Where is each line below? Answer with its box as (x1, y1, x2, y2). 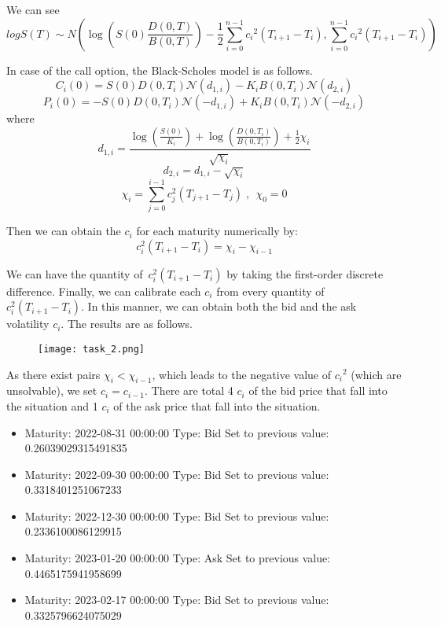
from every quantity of (216, 282, 325, 299)
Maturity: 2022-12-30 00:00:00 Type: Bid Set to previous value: (24, 507, 329, 524)
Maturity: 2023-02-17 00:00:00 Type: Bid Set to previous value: (24, 591, 329, 608)
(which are (351, 366, 402, 382)
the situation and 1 (6, 397, 98, 414)
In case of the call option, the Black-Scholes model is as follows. (6, 61, 313, 78)
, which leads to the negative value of (152, 366, 332, 382)
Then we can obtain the (6, 223, 121, 239)
